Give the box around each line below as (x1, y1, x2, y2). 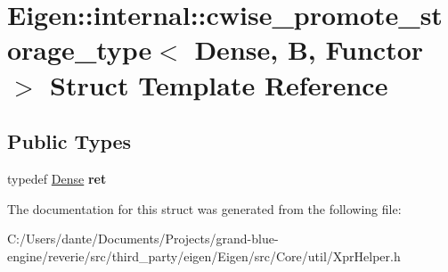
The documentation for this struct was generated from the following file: (7, 199, 402, 218)
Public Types (7, 128, 132, 155)
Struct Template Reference (50, 66, 388, 103)
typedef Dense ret (7, 169, 107, 187)
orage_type (7, 31, 152, 68)
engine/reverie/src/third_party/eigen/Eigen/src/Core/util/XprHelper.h (7, 246, 401, 265)
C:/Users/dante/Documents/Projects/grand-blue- (7, 229, 279, 248)
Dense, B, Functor (194, 31, 424, 68)
